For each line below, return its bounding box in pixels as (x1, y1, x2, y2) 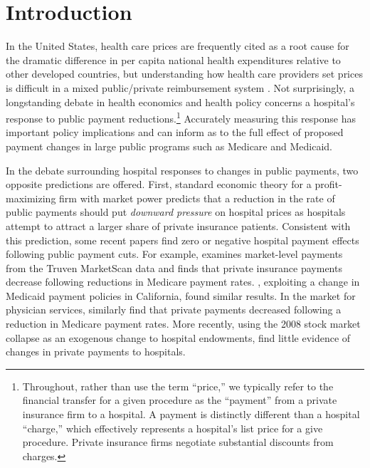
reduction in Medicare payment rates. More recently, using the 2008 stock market (6, 316, 361, 331)
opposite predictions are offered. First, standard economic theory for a (6, 177, 312, 192)
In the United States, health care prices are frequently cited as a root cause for (6, 38, 349, 53)
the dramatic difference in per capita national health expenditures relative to (6, 52, 341, 67)
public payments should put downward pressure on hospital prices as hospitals (6, 204, 346, 219)
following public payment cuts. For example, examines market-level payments (6, 246, 343, 261)
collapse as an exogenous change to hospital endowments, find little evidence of (6, 330, 351, 345)
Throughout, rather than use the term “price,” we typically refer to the (22, 378, 334, 393)
